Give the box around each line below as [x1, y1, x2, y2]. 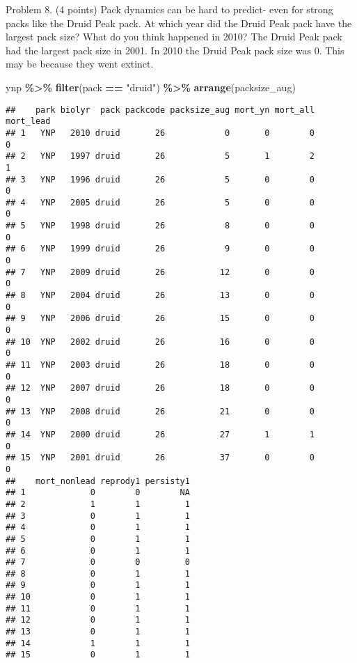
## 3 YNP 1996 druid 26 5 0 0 [6, 174, 315, 185]
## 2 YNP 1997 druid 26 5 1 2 [6, 151, 315, 162]
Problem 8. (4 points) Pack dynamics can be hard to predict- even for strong [6, 2, 333, 16]
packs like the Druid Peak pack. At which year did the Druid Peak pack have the [6, 15, 352, 30]
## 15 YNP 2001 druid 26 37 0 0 [6, 453, 315, 463]
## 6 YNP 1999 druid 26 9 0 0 [6, 244, 315, 254]
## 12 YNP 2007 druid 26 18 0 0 [6, 383, 315, 393]
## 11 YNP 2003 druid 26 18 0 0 [6, 360, 315, 370]
